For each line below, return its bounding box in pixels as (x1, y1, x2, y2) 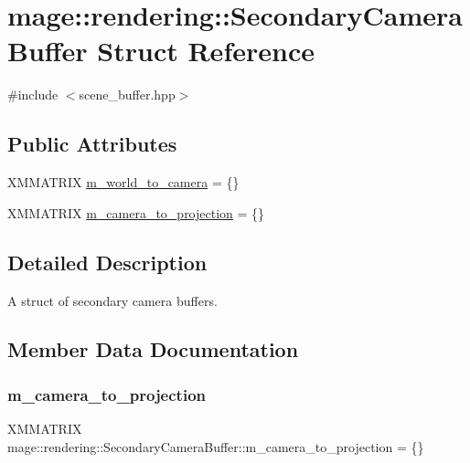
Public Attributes (7, 130, 177, 158)
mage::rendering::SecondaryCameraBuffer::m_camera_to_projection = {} (7, 437, 424, 456)
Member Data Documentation (7, 335, 299, 363)
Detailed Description (7, 247, 208, 276)
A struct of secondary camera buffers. (7, 290, 218, 310)
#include (7, 85, 59, 104)
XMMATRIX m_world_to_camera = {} (7, 173, 240, 192)
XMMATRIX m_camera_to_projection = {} (7, 203, 265, 222)
